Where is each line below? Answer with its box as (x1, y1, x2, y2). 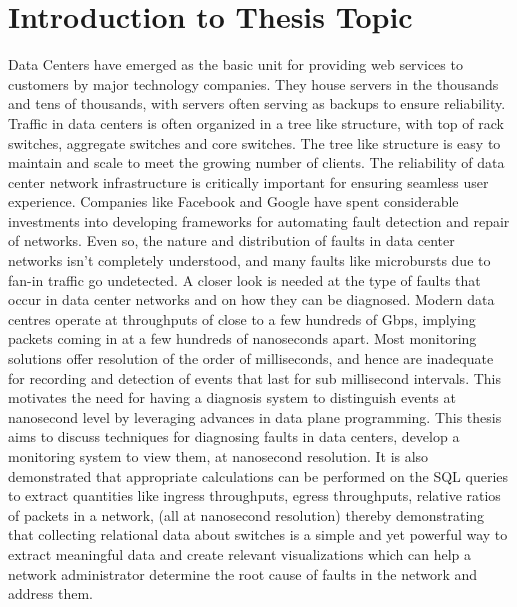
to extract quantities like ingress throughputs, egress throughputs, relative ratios (8, 485, 501, 506)
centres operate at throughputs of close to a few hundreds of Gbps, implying (8, 308, 476, 329)
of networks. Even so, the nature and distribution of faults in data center (8, 230, 455, 251)
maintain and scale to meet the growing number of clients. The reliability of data (8, 152, 505, 173)
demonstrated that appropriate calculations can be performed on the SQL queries (8, 465, 509, 486)
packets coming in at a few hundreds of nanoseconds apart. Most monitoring (8, 328, 477, 349)
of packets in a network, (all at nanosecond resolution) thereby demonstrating (8, 504, 485, 525)
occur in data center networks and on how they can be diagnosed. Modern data (8, 289, 495, 310)
